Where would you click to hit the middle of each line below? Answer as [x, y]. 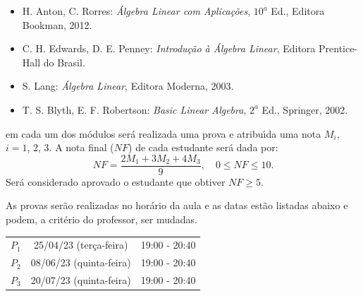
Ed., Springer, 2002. [305, 109]
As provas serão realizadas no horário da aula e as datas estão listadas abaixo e [177, 205]
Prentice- [338, 48]
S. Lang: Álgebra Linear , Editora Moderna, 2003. [128, 86]
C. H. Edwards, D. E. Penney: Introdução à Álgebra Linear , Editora [169, 48]
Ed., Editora [298, 11]
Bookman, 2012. [57, 24]
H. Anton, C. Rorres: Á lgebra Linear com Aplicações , [136, 11]
